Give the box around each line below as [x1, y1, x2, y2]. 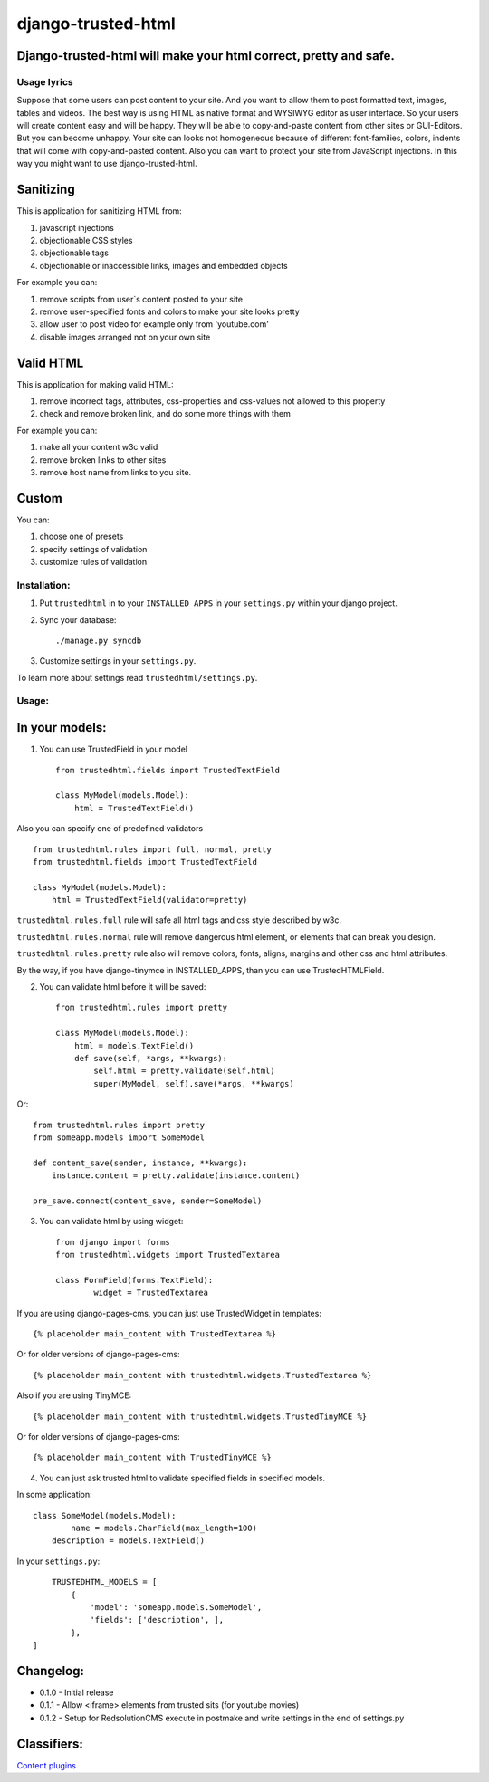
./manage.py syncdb [55, 635, 142, 646]
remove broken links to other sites [39, 454, 167, 465]
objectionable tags [39, 247, 109, 258]
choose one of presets [39, 531, 124, 542]
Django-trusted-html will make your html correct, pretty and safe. [16, 48, 396, 63]
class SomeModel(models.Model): [33, 1510, 177, 1520]
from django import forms [55, 1237, 171, 1247]
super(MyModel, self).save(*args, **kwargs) [93, 1078, 294, 1088]
